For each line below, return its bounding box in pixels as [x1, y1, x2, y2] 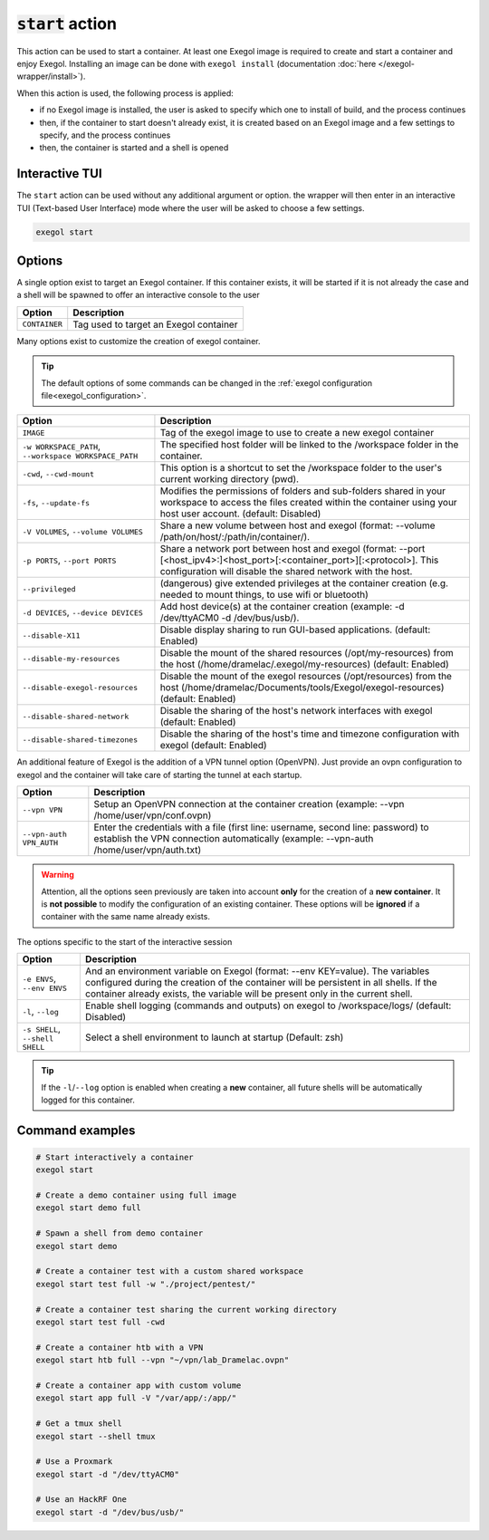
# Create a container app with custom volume [35, 1380, 242, 1391]
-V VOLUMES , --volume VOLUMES [22, 525, 144, 538]
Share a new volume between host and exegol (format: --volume [159, 519, 436, 532]
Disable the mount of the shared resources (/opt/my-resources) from [159, 647, 454, 659]
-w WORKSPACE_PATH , [22, 439, 101, 452]
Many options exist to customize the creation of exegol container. [16, 335, 261, 346]
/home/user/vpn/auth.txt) [93, 843, 202, 856]
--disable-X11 [22, 630, 81, 640]
